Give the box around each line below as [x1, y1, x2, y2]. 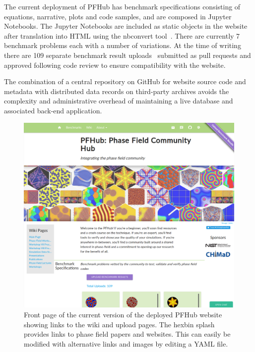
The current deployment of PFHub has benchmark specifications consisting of [4, 1, 241, 11]
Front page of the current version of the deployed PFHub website [24, 309, 222, 320]
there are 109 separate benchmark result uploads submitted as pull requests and [4, 50, 251, 60]
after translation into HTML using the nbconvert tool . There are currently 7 [4, 30, 240, 41]
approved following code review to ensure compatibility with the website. [4, 59, 226, 70]
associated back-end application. [4, 105, 102, 115]
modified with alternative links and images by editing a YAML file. [24, 338, 228, 349]
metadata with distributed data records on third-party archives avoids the [4, 86, 229, 96]
